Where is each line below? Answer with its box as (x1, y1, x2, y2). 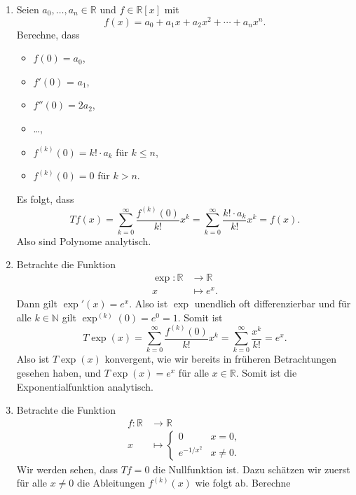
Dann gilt (16, 295, 57, 310)
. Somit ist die (235, 365, 297, 379)
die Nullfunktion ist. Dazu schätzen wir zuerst (153, 461, 350, 476)
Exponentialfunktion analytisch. (16, 379, 153, 393)
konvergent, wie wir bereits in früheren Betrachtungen (104, 351, 337, 366)
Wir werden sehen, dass (16, 461, 118, 476)
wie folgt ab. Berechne (195, 475, 291, 490)
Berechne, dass (16, 27, 80, 41)
